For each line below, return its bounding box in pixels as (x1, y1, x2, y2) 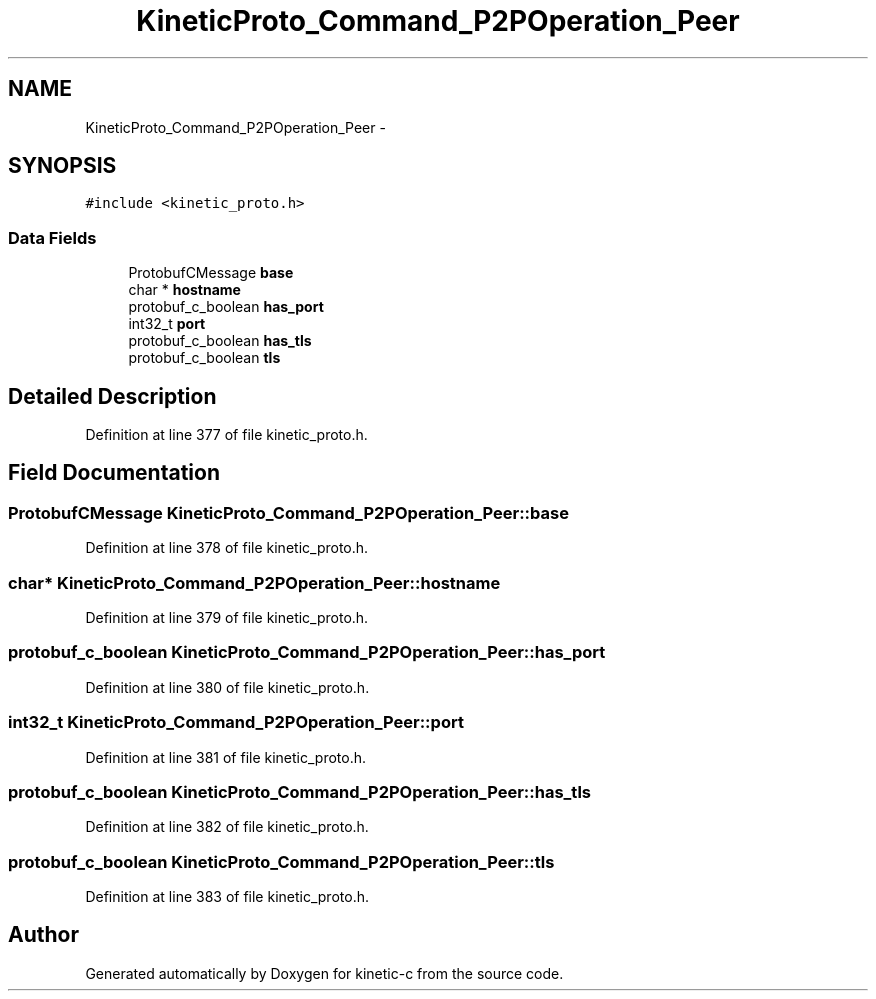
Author (8, 922, 79, 948)
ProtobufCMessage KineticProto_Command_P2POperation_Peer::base (8, 502, 569, 523)
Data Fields (8, 227, 97, 248)
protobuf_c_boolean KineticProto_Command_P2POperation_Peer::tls (8, 851, 555, 872)
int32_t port (128, 315, 206, 333)
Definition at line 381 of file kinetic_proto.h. (85, 748, 367, 766)
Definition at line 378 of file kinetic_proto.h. (85, 539, 369, 557)
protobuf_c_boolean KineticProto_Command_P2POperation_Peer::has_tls (8, 781, 591, 802)
